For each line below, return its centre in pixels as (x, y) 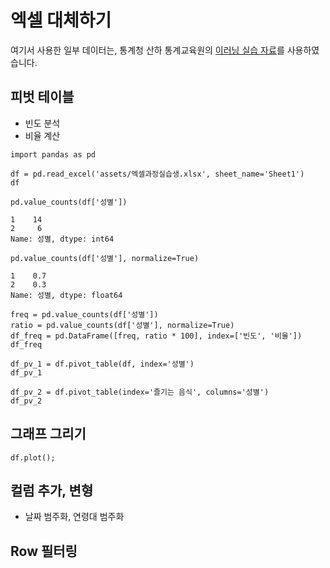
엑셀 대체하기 (61, 20)
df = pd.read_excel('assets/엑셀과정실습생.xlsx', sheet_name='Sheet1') (157, 174)
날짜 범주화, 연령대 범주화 (74, 517)
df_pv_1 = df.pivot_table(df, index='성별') (102, 364)
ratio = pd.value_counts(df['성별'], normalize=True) (122, 325)
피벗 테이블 (42, 97)
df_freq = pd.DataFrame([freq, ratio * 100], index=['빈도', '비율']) (156, 336)
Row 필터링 (44, 551)
